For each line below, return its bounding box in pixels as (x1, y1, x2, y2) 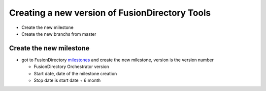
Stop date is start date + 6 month (33, 77, 101, 83)
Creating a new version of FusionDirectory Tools (9, 7, 211, 18)
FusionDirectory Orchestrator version (33, 64, 109, 69)
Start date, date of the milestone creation (33, 70, 117, 76)
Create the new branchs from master (21, 31, 97, 37)
